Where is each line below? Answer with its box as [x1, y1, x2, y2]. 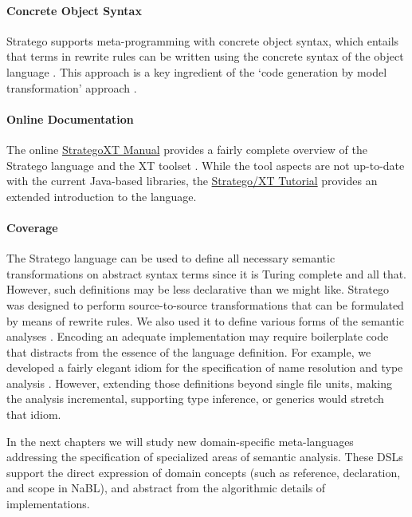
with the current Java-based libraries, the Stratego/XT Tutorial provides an [6, 172, 378, 189]
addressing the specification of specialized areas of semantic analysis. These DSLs [6, 448, 403, 465]
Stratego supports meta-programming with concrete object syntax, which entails [6, 32, 399, 49]
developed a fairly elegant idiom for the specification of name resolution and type [6, 359, 403, 376]
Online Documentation [6, 110, 134, 127]
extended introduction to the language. [6, 187, 197, 204]
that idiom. [6, 406, 61, 423]
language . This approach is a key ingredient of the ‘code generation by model [6, 63, 387, 80]
